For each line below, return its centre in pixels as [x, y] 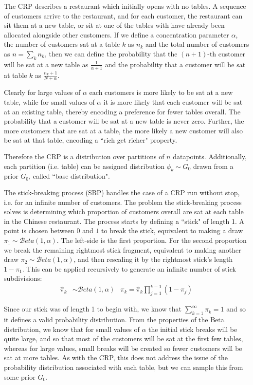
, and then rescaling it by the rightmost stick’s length [153, 259]
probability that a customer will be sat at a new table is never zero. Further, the [124, 121]
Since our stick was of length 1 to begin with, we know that [93, 309]
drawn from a [213, 166]
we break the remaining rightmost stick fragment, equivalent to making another [123, 249]
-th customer [226, 53]
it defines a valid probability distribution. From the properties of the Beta [114, 320]
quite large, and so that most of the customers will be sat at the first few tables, [124, 339]
